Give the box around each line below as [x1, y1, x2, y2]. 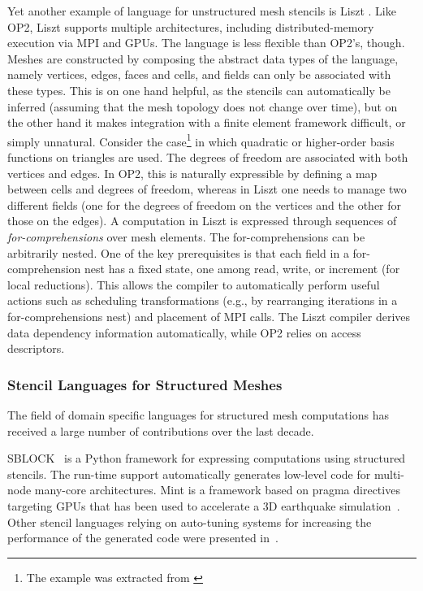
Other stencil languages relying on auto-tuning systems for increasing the [7, 513, 372, 530]
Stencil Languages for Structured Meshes [7, 374, 283, 394]
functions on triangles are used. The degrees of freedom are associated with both [7, 149, 408, 165]
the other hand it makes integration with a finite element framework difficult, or [7, 114, 406, 131]
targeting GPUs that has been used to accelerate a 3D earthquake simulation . [7, 497, 400, 514]
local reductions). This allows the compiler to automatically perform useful [7, 276, 380, 293]
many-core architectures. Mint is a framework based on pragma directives [34, 481, 400, 498]
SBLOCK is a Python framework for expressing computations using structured [7, 450, 406, 467]
